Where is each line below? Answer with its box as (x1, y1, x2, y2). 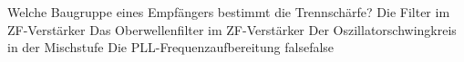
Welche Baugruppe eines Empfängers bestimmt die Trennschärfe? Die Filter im (7, 3, 450, 21)
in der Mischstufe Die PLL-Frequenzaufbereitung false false (7, 38, 335, 57)
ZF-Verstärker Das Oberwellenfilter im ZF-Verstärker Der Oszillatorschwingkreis (7, 20, 457, 39)
